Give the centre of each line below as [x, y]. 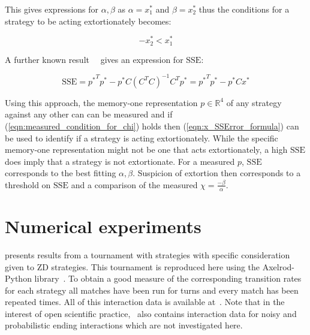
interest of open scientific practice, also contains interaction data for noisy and [151, 313]
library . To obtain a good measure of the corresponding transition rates [168, 278]
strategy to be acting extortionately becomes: [88, 21]
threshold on [28, 184]
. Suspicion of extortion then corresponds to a [217, 173]
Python [18, 278]
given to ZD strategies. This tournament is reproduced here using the [133, 266]
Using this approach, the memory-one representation [101, 102]
